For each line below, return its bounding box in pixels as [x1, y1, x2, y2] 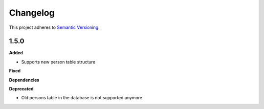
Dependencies [9, 77, 40, 83]
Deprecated [9, 86, 34, 92]
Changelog [9, 7, 55, 18]
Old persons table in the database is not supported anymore [21, 95, 143, 101]
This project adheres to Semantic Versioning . [9, 24, 100, 30]
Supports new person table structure [21, 59, 95, 65]
